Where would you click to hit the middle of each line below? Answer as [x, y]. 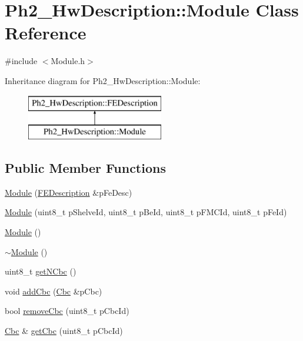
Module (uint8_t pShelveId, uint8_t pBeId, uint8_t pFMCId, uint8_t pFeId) [146, 212]
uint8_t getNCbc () [41, 271]
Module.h [68, 61]
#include [21, 61]
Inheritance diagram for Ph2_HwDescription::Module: [103, 80]
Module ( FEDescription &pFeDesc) [69, 192]
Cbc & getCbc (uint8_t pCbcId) [64, 331]
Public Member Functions [85, 168]
